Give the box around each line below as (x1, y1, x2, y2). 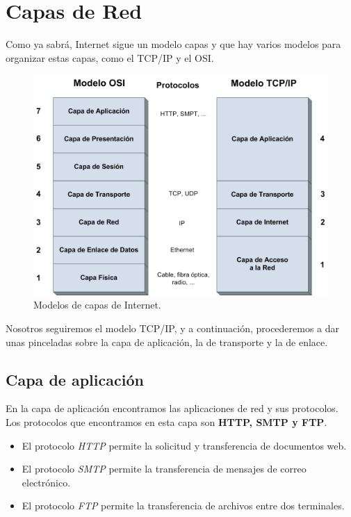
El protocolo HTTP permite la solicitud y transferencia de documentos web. (22, 438, 347, 452)
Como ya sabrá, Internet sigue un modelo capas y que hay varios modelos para (6, 37, 341, 51)
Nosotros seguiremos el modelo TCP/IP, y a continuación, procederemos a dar (6, 321, 340, 336)
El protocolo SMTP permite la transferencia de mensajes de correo (22, 461, 307, 476)
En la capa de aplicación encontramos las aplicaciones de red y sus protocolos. (6, 401, 338, 416)
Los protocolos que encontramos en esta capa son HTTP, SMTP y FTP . (6, 415, 327, 429)
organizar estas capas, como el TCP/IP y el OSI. (6, 50, 214, 65)
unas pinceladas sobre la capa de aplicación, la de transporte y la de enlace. (6, 334, 328, 349)
